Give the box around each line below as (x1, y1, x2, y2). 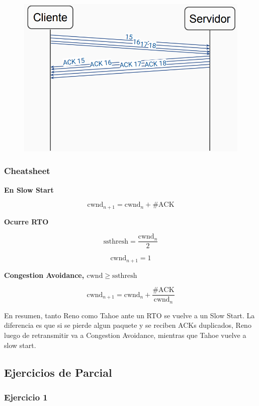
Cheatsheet (4, 164, 50, 177)
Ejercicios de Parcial (4, 364, 112, 380)
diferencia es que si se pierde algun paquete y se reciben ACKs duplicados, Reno (4, 320, 251, 330)
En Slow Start (4, 184, 54, 195)
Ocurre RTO (4, 216, 49, 226)
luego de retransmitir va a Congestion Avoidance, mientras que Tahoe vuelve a (4, 330, 246, 340)
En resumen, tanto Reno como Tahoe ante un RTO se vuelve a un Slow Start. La (4, 310, 255, 320)
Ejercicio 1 (4, 390, 48, 403)
